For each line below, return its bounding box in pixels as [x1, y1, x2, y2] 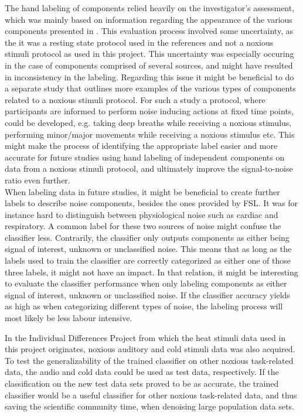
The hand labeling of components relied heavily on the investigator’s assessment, [5, 2, 295, 13]
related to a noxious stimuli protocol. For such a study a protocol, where [5, 93, 265, 105]
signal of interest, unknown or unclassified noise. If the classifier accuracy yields [5, 288, 290, 301]
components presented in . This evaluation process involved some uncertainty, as [5, 25, 294, 37]
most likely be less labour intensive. [5, 312, 132, 324]
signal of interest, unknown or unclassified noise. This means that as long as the [5, 243, 292, 255]
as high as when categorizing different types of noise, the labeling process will [5, 300, 283, 312]
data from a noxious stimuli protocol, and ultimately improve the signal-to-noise [5, 162, 293, 175]
